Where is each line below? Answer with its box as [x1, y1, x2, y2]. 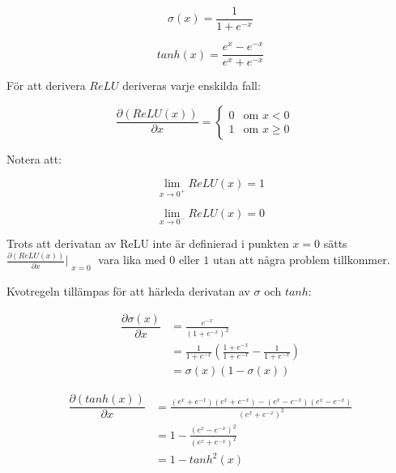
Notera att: [6, 150, 62, 167]
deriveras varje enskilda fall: [122, 77, 261, 94]
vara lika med [98, 251, 166, 268]
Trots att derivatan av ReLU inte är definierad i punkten [6, 235, 289, 252]
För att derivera [6, 77, 86, 94]
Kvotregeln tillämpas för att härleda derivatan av [6, 283, 250, 300]
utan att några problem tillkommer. [212, 251, 390, 268]
